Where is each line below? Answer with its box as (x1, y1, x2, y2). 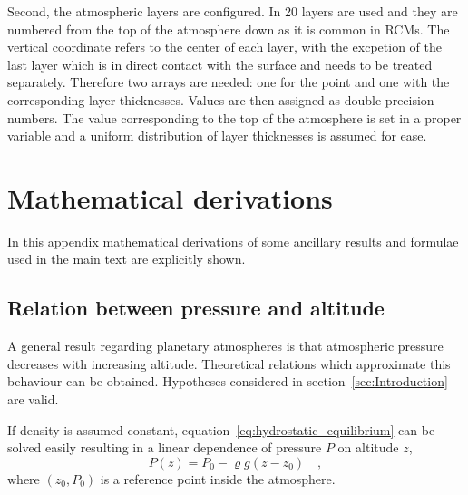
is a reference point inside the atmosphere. (100, 469, 336, 488)
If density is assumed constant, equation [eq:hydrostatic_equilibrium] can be (7, 420, 435, 439)
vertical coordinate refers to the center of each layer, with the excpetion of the (7, 37, 442, 56)
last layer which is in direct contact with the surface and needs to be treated (7, 54, 433, 73)
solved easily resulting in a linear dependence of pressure (7, 438, 322, 457)
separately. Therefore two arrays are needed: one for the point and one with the (7, 73, 450, 92)
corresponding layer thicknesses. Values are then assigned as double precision (7, 90, 434, 109)
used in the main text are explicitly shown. (7, 249, 246, 268)
